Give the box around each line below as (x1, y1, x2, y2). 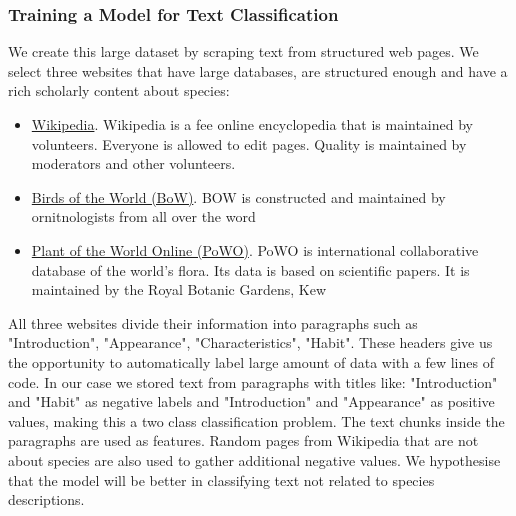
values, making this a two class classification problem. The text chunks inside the (8, 410, 505, 431)
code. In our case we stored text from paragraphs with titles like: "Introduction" (8, 371, 498, 392)
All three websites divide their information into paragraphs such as (8, 312, 418, 333)
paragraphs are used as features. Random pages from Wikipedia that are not (8, 430, 479, 451)
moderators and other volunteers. (31, 153, 236, 174)
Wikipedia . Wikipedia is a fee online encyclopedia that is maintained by (31, 114, 473, 134)
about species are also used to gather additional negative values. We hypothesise (8, 449, 501, 470)
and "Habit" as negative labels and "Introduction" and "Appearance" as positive (8, 391, 495, 412)
